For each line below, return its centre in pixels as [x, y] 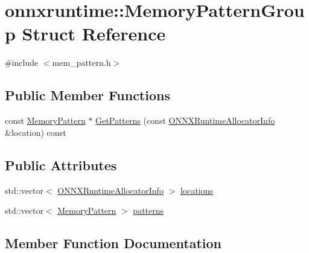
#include [22, 62]
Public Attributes [61, 165]
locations [197, 190]
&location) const [36, 132]
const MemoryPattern [45, 120]
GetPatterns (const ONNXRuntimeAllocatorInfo [185, 120]
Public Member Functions [88, 95]
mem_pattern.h [81, 62]
